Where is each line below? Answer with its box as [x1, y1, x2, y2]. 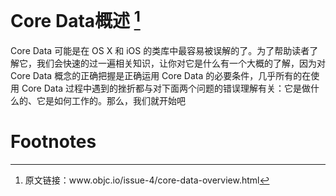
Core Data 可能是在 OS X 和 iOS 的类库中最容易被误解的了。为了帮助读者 [10, 45, 310, 57]
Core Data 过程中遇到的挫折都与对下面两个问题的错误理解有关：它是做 [21, 82, 312, 95]
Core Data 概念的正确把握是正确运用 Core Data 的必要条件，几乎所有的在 [10, 70, 312, 82]
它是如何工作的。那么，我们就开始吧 [36, 95, 186, 107]
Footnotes [10, 131, 97, 153]
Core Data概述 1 [10, 6, 141, 33]
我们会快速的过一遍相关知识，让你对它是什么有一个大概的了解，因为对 [36, 57, 326, 70]
